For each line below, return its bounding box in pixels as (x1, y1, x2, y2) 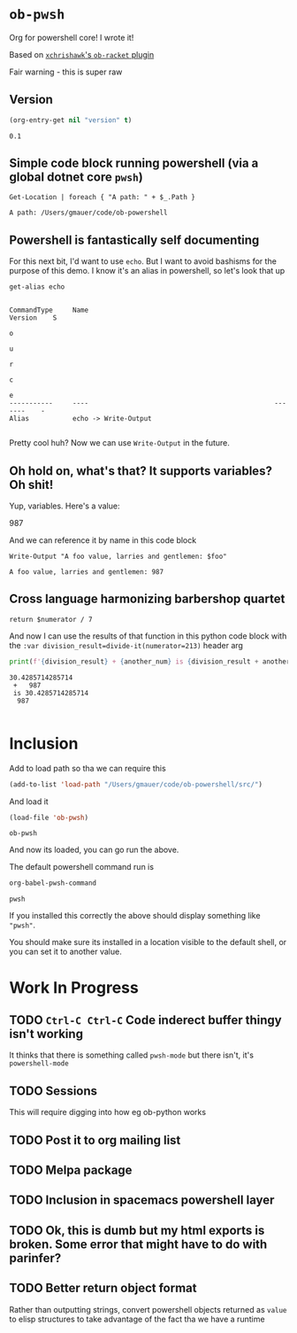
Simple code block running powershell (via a (9, 156, 259, 171)
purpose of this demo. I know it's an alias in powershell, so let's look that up (9, 266, 286, 276)
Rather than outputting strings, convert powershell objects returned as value (9, 1304, 287, 1314)
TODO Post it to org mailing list (9, 1132, 181, 1148)
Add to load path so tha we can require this (9, 763, 166, 773)
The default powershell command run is (9, 862, 155, 872)
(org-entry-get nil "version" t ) (9, 115, 133, 125)
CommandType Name (9, 306, 89, 315)
